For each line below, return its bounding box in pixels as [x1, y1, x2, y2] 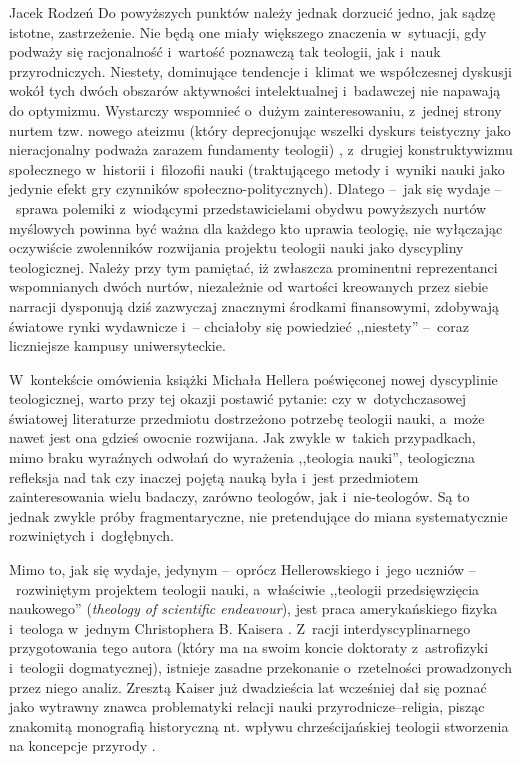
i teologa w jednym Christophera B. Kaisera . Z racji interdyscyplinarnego [9, 617, 471, 638]
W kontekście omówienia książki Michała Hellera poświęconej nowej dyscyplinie [9, 368, 498, 389]
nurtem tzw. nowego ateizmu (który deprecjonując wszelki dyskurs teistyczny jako [9, 119, 511, 140]
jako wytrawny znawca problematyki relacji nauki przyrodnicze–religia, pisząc [9, 696, 485, 717]
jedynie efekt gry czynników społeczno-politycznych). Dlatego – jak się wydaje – [9, 178, 502, 199]
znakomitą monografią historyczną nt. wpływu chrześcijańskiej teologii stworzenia [9, 715, 509, 736]
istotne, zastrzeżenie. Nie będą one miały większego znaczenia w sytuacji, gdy [9, 21, 487, 42]
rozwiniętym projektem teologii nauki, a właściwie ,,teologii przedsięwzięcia [15, 578, 480, 599]
